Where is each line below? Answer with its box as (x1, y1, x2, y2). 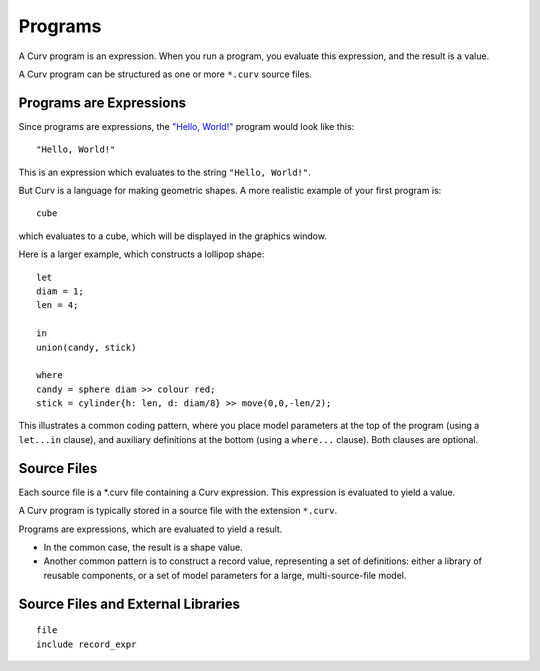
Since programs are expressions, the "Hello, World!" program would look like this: (18, 120, 355, 132)
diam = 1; (36, 285, 84, 297)
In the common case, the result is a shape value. (43, 541, 244, 553)
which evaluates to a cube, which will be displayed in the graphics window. (18, 230, 327, 242)
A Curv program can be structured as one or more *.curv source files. (18, 68, 312, 80)
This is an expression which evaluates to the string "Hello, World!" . (18, 166, 311, 178)
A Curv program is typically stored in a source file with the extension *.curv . (18, 505, 338, 517)
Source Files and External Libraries (18, 595, 240, 612)
